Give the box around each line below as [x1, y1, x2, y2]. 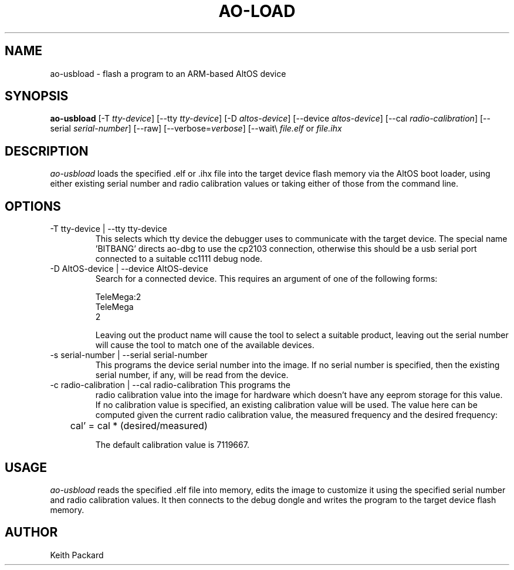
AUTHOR [5, 525, 58, 540]
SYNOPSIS [5, 89, 69, 104]
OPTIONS [5, 198, 61, 214]
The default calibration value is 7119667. [95, 440, 249, 450]
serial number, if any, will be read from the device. [95, 370, 289, 380]
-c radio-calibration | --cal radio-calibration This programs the [50, 380, 290, 390]
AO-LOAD [218, 1, 296, 21]
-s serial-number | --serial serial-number [50, 350, 208, 360]
